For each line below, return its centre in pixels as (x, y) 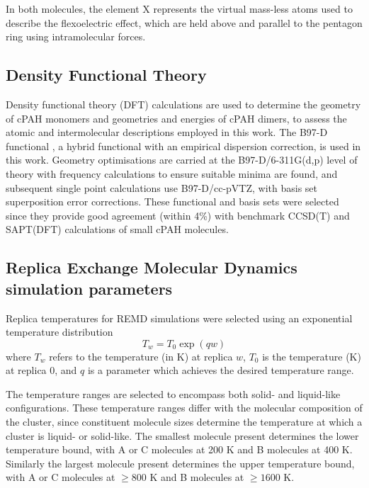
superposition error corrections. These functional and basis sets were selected (172, 202)
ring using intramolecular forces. (76, 36)
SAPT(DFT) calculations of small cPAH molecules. (117, 229)
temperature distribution (59, 332)
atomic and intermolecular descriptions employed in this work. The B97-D (167, 132)
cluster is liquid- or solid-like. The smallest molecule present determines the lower (182, 435)
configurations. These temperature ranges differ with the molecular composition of (184, 408)
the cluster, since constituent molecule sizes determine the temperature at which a (184, 422)
